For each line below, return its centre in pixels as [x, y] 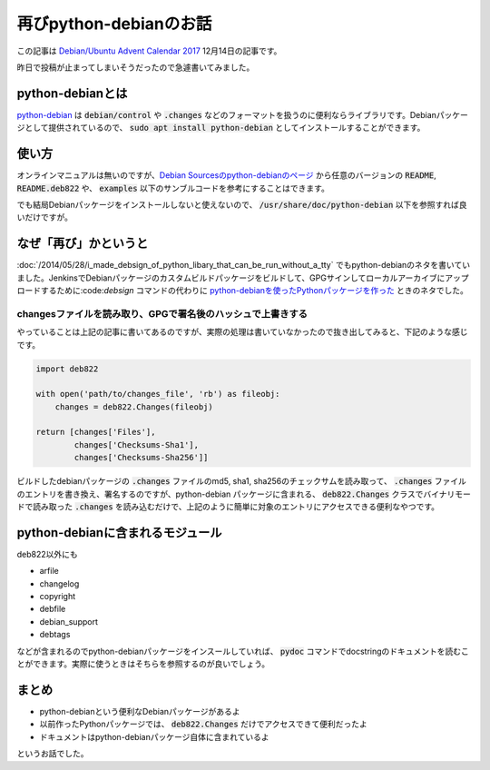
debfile [53, 609]
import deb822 [67, 369]
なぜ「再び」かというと [83, 244]
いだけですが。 [44, 217]
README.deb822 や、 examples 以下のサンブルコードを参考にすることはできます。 [173, 188]
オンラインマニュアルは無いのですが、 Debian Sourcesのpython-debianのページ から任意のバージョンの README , [226, 175]
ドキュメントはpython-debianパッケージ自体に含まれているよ [154, 736]
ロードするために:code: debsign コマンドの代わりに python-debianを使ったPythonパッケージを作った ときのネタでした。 [243, 290]
